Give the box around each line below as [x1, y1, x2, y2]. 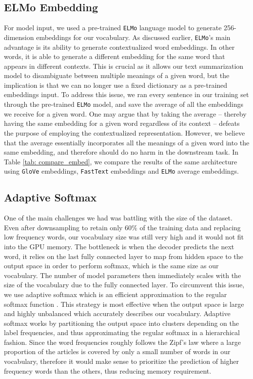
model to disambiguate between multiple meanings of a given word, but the [4, 70, 230, 80]
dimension [4, 32, 34, 42]
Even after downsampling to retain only [4, 222, 123, 232]
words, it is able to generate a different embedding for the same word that [4, 51, 225, 61]
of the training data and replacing [139, 222, 241, 232]
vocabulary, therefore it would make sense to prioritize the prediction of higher [4, 356, 239, 366]
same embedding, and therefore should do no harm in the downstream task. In [4, 147, 239, 157]
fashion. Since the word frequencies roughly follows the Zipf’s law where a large [4, 337, 241, 347]
